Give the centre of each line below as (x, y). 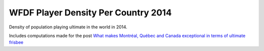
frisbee (16, 42)
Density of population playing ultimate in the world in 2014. (68, 27)
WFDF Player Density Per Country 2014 (90, 13)
